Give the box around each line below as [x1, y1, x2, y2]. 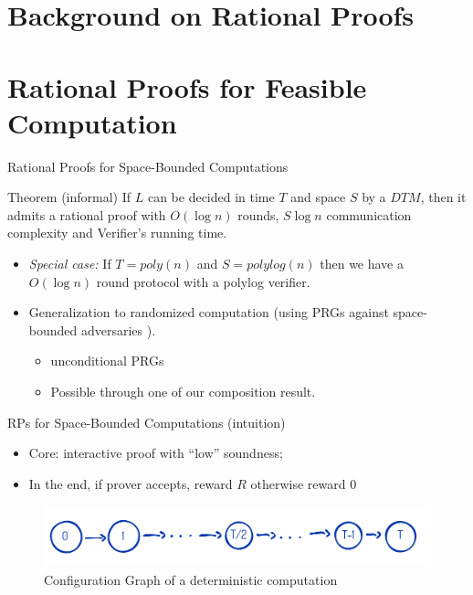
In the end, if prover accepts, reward [28, 473, 233, 493]
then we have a [320, 254, 404, 273]
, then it [420, 187, 467, 207]
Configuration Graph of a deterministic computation [44, 569, 338, 589]
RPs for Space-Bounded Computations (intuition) [7, 412, 286, 431]
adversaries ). [80, 320, 156, 339]
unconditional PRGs [50, 351, 164, 370]
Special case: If [28, 254, 111, 273]
